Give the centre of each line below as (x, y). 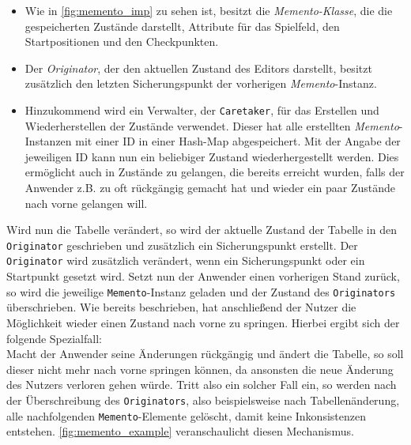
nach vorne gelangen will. (86, 203)
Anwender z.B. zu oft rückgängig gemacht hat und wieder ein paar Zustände (210, 187)
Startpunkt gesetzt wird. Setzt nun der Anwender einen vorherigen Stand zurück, (203, 276)
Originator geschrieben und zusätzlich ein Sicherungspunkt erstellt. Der (182, 245)
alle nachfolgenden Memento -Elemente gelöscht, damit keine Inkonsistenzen (186, 415)
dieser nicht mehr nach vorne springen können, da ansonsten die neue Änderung (200, 369)
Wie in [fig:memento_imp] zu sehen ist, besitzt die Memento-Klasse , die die (209, 10)
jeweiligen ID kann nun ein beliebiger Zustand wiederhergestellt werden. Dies (212, 156)
